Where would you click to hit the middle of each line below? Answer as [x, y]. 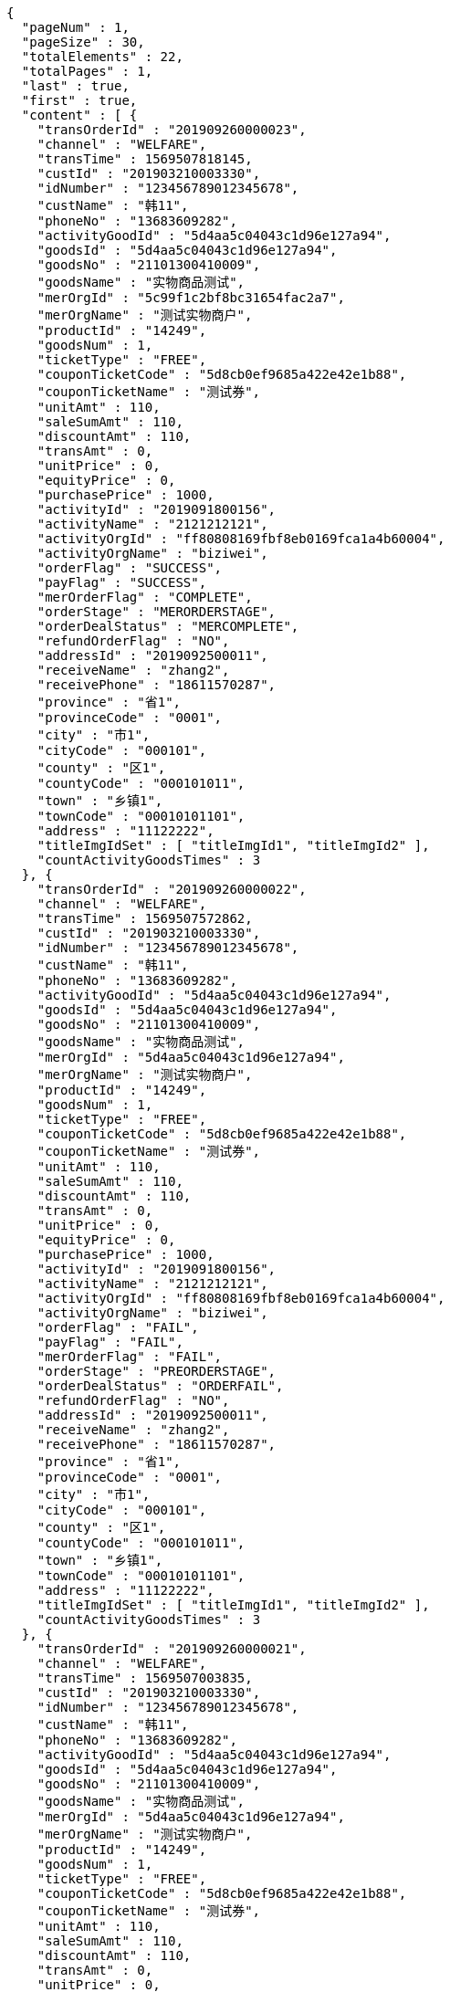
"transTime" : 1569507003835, [145, 1678]
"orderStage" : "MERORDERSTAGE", [157, 612]
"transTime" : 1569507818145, [145, 159]
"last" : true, [75, 86]
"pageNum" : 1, [75, 27]
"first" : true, [79, 100]
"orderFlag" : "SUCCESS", [130, 568]
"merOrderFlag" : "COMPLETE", [145, 597]
